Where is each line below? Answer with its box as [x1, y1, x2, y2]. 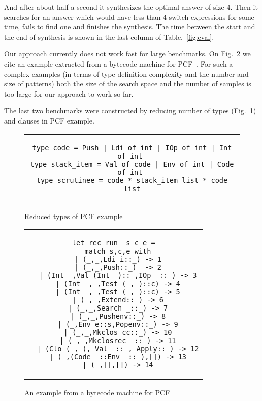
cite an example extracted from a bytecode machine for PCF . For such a [4, 58, 233, 69]
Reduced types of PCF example [24, 210, 123, 221]
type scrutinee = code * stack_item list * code [36, 176, 228, 184]
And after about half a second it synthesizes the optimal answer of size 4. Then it [4, 2, 258, 12]
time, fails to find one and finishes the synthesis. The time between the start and [4, 21, 255, 32]
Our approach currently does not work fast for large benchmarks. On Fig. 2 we [4, 48, 251, 59]
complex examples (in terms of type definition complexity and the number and [4, 68, 249, 79]
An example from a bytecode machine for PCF [24, 387, 170, 398]
